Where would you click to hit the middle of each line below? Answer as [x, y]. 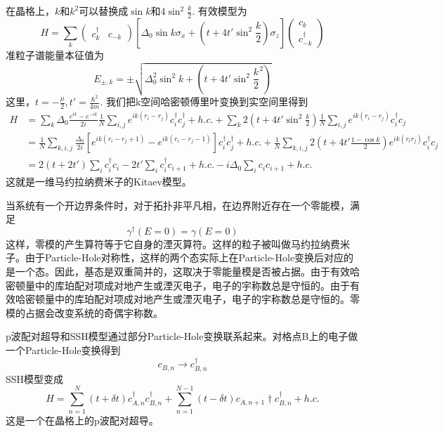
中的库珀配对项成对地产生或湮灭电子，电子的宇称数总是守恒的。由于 [192, 285]
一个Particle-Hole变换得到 [63, 350]
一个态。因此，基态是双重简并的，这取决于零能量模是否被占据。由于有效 [182, 271]
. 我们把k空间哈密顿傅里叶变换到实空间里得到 [204, 102]
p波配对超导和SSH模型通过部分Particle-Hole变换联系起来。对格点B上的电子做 [182, 336]
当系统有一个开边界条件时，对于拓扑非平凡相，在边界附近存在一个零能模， [178, 205]
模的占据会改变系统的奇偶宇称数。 [84, 312]
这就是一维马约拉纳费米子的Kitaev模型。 [99, 181]
